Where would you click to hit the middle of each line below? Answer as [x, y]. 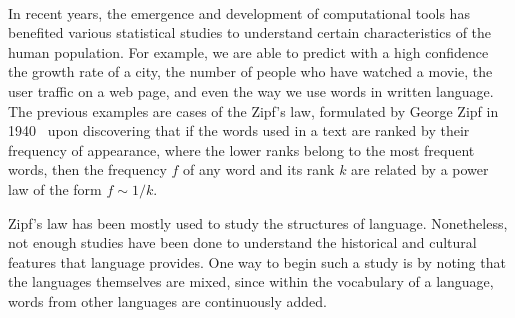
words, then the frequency [87, 169]
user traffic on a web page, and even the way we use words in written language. [251, 90]
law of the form [55, 188]
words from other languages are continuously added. [167, 300]
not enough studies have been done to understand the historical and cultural [242, 242]
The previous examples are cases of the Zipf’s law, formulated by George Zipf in [253, 110]
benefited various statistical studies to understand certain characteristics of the [250, 32]
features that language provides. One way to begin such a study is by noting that [257, 261]
